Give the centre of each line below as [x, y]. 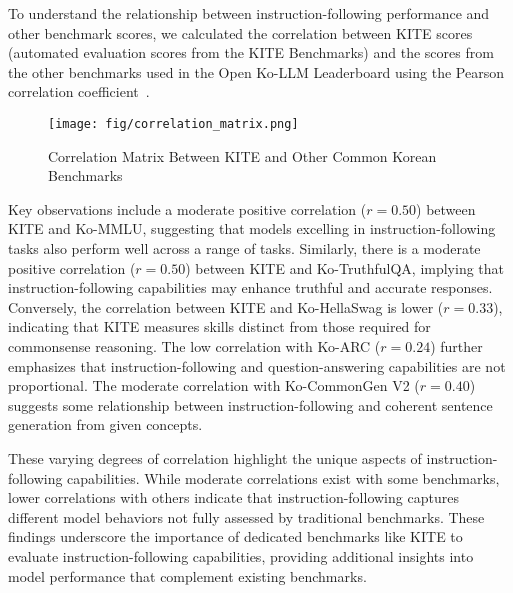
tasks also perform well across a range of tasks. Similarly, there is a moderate [244, 248]
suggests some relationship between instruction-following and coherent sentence [250, 404]
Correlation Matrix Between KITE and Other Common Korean [242, 155]
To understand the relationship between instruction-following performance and [249, 13]
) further [456, 345]
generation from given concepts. [105, 424]
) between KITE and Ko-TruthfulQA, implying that [345, 267]
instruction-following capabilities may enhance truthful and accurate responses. [250, 287]
